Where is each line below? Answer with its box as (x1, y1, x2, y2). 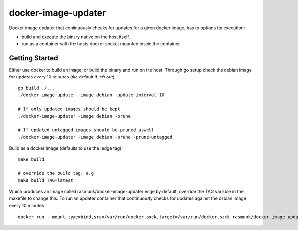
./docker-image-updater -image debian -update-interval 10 (18, 92, 165, 98)
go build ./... (18, 85, 55, 91)
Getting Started (9, 54, 58, 62)
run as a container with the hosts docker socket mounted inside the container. (21, 41, 181, 47)
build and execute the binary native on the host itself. (21, 34, 130, 40)
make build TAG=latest (18, 177, 74, 183)
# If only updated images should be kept (18, 106, 120, 112)
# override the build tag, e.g (18, 170, 94, 176)
